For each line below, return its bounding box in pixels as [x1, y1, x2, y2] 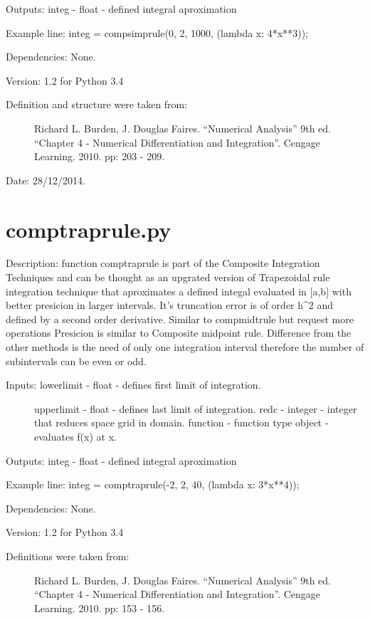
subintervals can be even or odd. [6, 353, 147, 368]
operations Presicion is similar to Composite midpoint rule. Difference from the [6, 325, 351, 340]
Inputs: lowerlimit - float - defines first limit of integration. [6, 377, 261, 392]
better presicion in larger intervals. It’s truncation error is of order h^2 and [6, 298, 334, 312]
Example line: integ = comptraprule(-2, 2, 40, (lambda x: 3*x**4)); [6, 477, 300, 492]
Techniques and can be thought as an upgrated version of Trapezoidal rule [6, 270, 330, 285]
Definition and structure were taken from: [6, 97, 188, 112]
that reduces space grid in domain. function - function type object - [34, 415, 329, 430]
